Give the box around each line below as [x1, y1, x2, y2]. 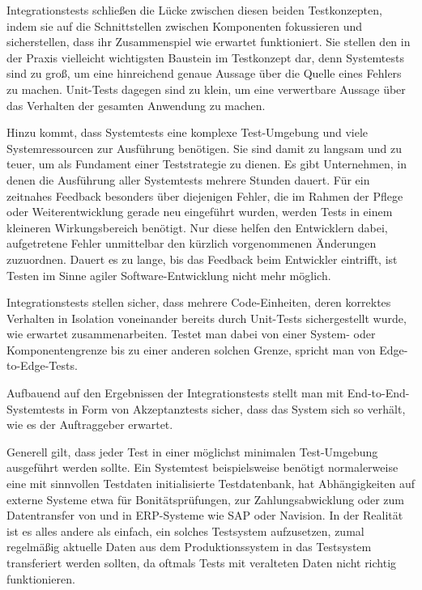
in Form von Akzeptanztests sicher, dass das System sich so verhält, [68, 400, 406, 417]
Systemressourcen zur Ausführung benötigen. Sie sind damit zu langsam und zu [6, 139, 402, 156]
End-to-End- [347, 384, 410, 401]
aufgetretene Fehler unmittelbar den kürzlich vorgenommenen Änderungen [6, 235, 377, 252]
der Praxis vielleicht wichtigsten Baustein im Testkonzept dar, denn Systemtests [6, 49, 405, 66]
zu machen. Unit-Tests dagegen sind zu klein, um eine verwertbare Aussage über [6, 80, 406, 97]
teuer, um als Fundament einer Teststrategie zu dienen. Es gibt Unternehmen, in [6, 155, 407, 172]
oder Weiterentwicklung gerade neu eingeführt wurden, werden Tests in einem [6, 203, 393, 220]
